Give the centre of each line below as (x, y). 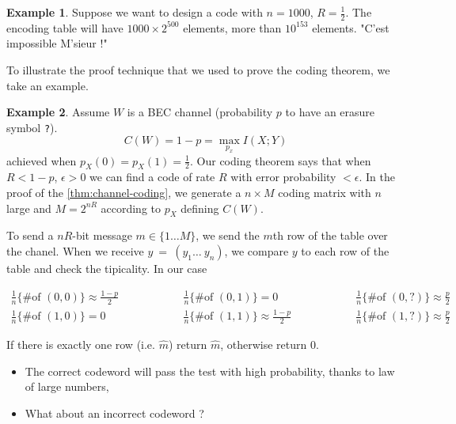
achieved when (42, 160)
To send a (30, 235)
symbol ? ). (32, 127)
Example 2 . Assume (58, 112)
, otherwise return (264, 344)
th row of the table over (330, 235)
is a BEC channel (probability (200, 112)
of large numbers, (67, 386)
